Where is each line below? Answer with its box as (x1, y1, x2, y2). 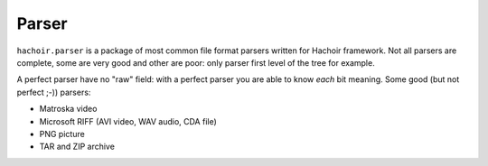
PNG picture (39, 128, 85, 139)
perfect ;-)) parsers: (16, 87, 91, 97)
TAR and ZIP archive (39, 141, 115, 152)
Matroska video (39, 104, 98, 115)
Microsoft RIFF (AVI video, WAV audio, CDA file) (39, 115, 217, 126)
